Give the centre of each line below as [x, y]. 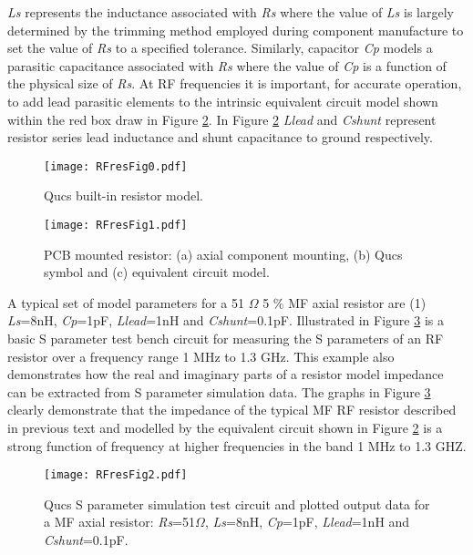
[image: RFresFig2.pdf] [116, 475]
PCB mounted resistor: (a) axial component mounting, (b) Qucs [223, 254]
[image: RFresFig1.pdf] [116, 225]
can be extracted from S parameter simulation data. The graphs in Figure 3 [219, 391]
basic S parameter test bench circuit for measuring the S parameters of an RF [226, 339]
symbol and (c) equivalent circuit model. [157, 272]
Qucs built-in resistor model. [123, 195]
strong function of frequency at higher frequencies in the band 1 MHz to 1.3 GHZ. [237, 445]
